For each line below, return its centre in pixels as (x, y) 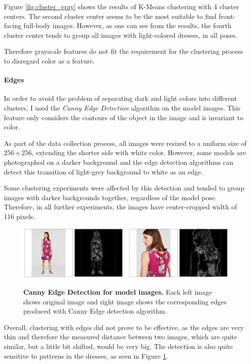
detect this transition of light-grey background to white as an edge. (103, 171)
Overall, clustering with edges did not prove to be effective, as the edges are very (124, 327)
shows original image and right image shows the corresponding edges (125, 301)
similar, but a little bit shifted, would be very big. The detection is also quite (118, 346)
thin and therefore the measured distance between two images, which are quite (121, 337)
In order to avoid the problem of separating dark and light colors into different (121, 98)
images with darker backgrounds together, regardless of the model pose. (110, 197)
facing (13, 25)
